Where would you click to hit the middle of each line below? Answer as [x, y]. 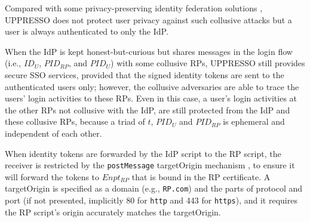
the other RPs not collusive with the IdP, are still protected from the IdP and [148, 110]
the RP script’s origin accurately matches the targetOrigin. [113, 212]
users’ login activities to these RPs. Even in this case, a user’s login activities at [151, 98]
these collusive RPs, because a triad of [75, 121]
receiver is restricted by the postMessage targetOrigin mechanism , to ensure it [150, 165]
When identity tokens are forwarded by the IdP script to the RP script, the [143, 153]
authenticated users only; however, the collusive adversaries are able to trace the [152, 86]
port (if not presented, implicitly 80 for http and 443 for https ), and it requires [151, 200]
